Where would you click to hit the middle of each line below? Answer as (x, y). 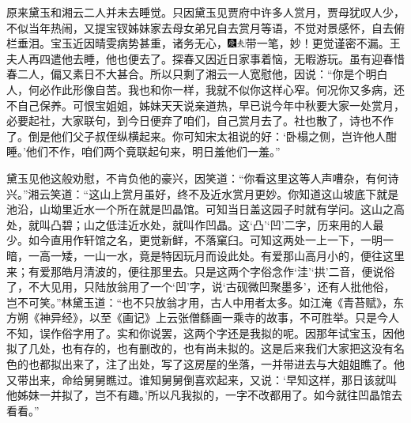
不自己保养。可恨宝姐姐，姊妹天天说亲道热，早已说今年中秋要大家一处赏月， (205, 105)
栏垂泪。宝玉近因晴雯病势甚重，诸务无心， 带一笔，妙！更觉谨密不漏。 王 (204, 43)
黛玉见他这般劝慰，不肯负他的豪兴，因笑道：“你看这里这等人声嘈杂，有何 (197, 178)
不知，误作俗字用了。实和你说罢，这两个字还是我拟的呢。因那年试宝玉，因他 (205, 332)
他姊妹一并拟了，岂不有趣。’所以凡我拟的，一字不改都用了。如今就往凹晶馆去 (204, 395)
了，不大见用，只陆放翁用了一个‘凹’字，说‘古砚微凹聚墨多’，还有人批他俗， (201, 287)
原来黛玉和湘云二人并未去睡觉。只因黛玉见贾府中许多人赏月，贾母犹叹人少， (205, 12)
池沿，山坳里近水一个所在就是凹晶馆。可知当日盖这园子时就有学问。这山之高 (205, 209)
